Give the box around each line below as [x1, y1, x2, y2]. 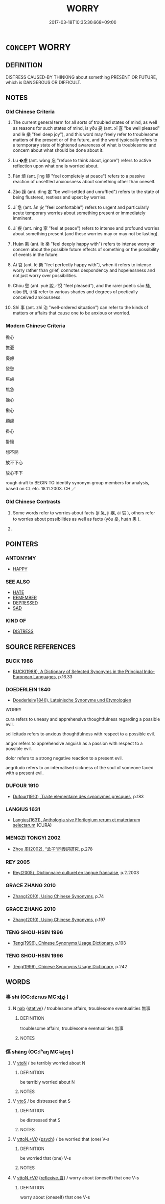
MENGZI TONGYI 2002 [5, 834, 61, 841]
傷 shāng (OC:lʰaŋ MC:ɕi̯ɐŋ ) [5, 1048, 74, 1055]
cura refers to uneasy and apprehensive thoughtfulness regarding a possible [5, 716, 160, 722]
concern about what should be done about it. [12, 147, 104, 153]
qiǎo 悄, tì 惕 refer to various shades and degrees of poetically [12, 289, 138, 295]
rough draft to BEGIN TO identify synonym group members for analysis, [5, 479, 150, 485]
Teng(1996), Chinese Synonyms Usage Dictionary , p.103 [12, 940, 126, 946]
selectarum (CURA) [12, 822, 52, 828]
